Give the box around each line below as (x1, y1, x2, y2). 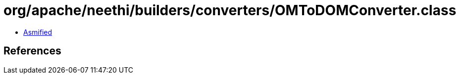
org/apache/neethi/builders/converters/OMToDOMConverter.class (3, 2, 457, 19)
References (3, 45, 61, 57)
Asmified (23, 27, 52, 36)
